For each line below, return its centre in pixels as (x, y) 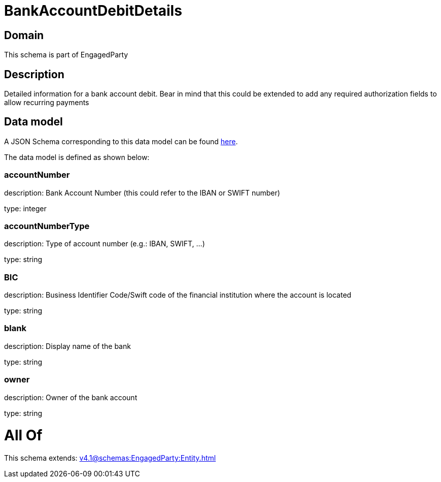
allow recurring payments (47, 103)
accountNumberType (47, 226)
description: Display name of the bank (67, 346)
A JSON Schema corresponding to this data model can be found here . (121, 141)
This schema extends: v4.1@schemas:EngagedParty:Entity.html (110, 458)
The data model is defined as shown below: (77, 157)
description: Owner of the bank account (71, 397)
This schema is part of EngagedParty (66, 55)
